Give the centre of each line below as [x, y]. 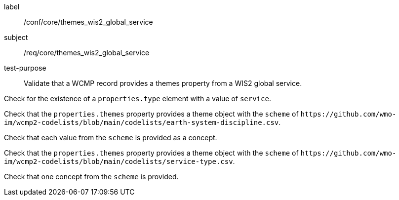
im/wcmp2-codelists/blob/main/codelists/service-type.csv [119, 161]
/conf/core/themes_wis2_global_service [88, 22]
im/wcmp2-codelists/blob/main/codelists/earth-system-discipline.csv [141, 122]
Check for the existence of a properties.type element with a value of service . [138, 99]
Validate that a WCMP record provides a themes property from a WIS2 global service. [163, 83]
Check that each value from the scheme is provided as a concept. [111, 138]
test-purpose [25, 68]
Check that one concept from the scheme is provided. [91, 177]
